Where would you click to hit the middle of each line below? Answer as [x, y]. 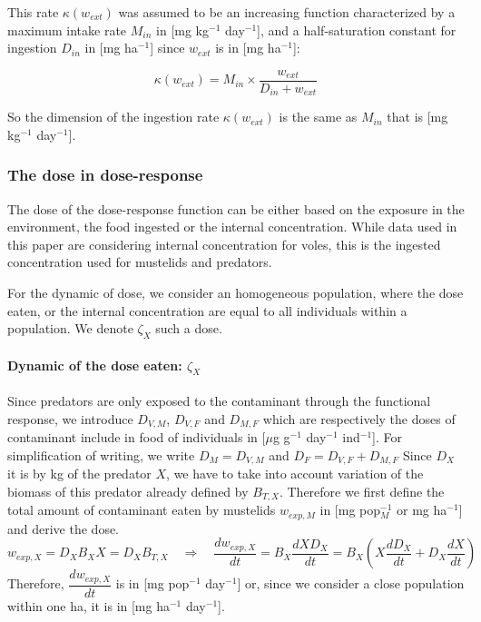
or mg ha [422, 510]
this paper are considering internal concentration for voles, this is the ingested [224, 244]
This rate [33, 12]
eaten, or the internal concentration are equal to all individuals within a [207, 310]
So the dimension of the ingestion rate [113, 117]
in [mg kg [183, 30]
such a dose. [189, 328]
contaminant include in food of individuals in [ [137, 437]
